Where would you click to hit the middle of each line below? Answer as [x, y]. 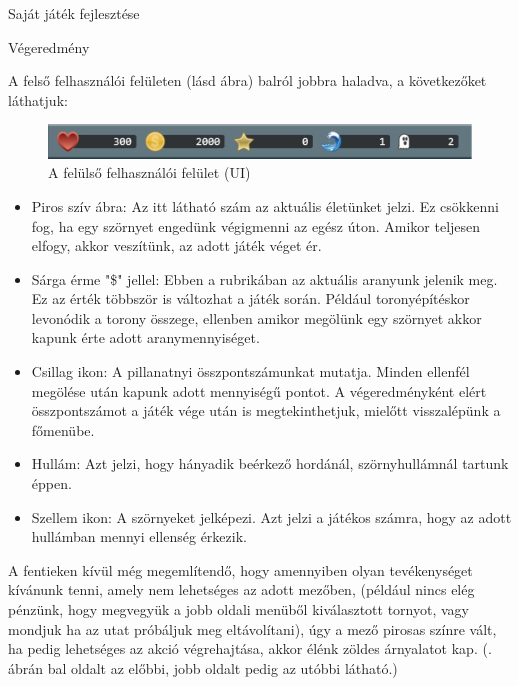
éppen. [51, 483]
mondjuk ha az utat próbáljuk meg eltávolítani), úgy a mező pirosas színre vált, [252, 628]
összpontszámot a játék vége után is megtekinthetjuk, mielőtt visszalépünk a [266, 410]
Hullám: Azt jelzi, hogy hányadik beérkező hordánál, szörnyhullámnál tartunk [270, 463]
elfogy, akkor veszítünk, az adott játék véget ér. [176, 245]
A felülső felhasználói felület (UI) [149, 172]
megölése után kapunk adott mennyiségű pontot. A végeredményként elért [259, 390]
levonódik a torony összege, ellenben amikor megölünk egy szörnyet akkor [256, 317]
